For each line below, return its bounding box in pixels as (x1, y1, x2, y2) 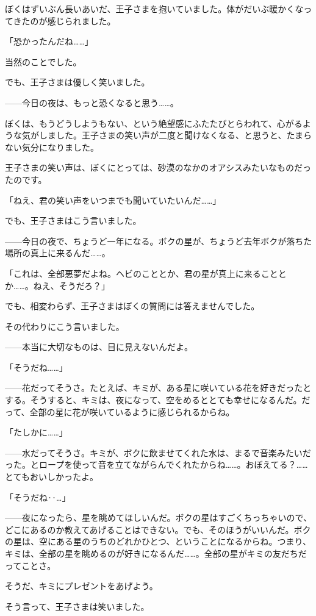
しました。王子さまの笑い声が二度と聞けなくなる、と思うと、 (38, 129, 287, 141)
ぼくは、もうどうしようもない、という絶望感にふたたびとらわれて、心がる (5, 116, 303, 129)
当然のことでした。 (5, 55, 82, 68)
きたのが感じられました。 (13, 14, 116, 27)
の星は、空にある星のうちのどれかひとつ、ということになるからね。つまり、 (5, 535, 311, 548)
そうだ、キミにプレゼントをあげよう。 (5, 579, 158, 592)
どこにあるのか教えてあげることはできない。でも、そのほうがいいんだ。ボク (5, 523, 311, 535)
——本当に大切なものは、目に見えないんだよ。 (5, 340, 193, 353)
